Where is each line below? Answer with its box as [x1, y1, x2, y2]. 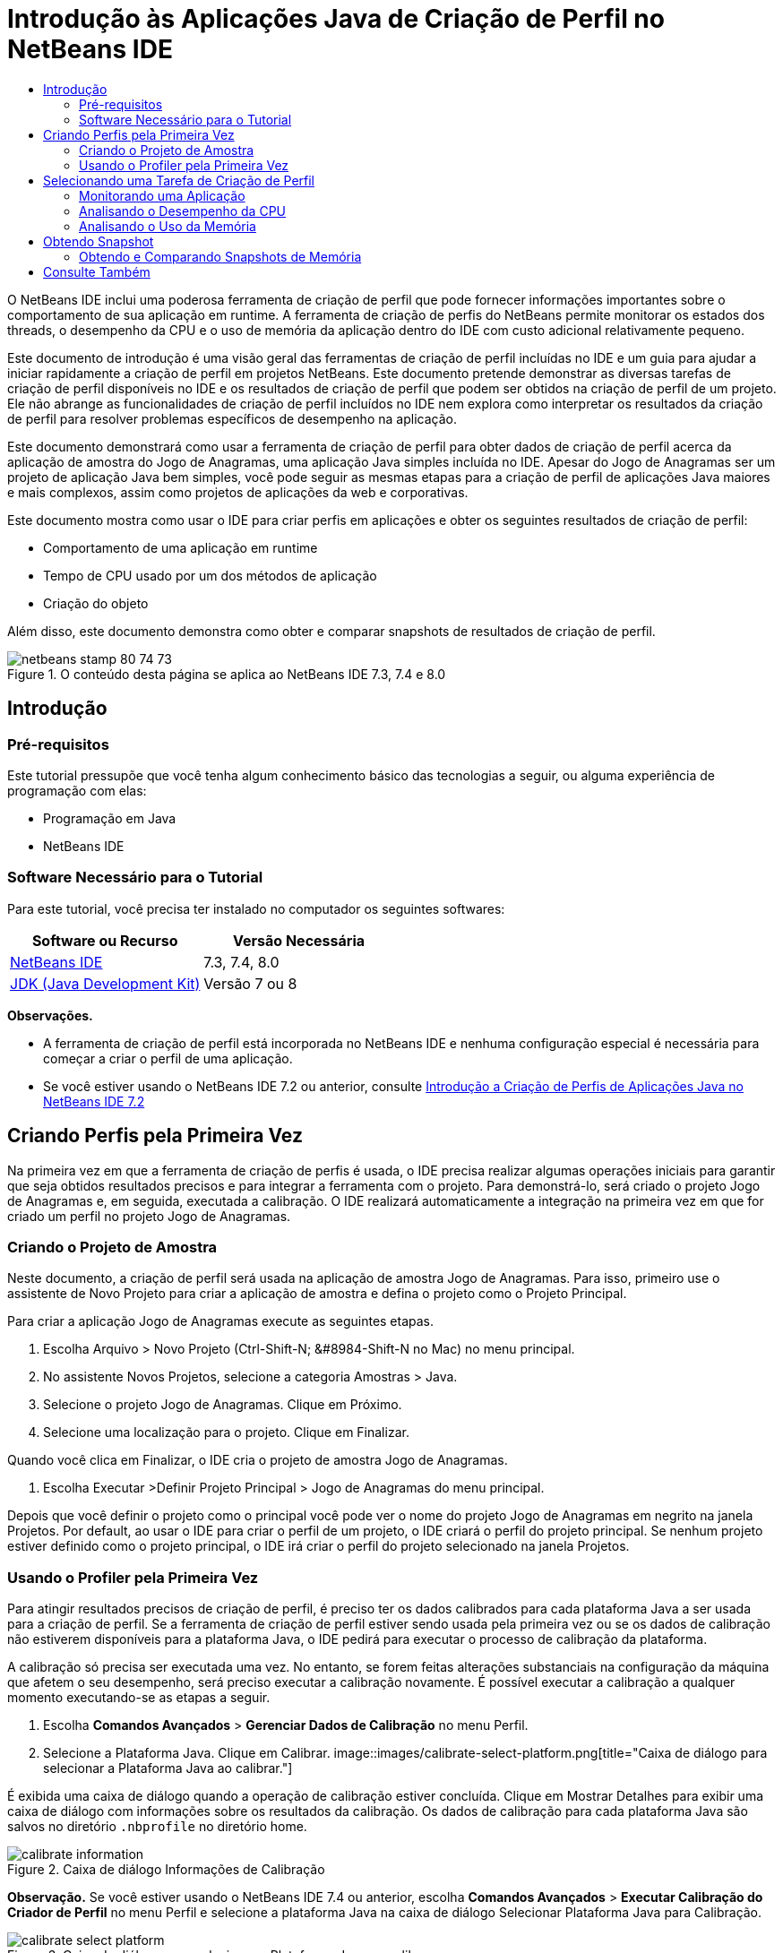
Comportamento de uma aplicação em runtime [43, 539, 318, 555]
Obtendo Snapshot [43, 233, 154, 249]
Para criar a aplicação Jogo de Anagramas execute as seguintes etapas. [7, 1313, 435, 1329]
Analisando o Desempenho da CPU [79, 202, 286, 219]
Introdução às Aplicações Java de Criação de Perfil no [7, 4, 665, 34]
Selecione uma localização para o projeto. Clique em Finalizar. [43, 1424, 409, 1441]
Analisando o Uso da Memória [79, 218, 256, 234]
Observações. [7, 1007, 93, 1023]
